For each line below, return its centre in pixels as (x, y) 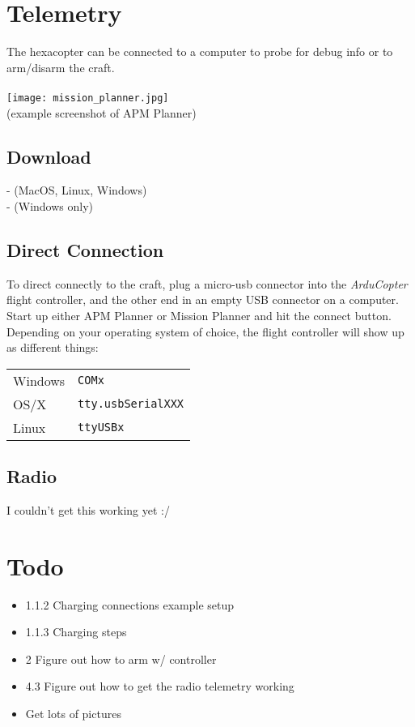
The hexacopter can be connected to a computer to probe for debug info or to (200, 51)
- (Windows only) (50, 205)
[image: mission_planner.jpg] (88, 98)
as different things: (53, 347)
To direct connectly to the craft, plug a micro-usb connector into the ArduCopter (207, 283)
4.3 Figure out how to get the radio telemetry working (160, 686)
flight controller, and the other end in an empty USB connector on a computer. (203, 299)
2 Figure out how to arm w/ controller (121, 659)
